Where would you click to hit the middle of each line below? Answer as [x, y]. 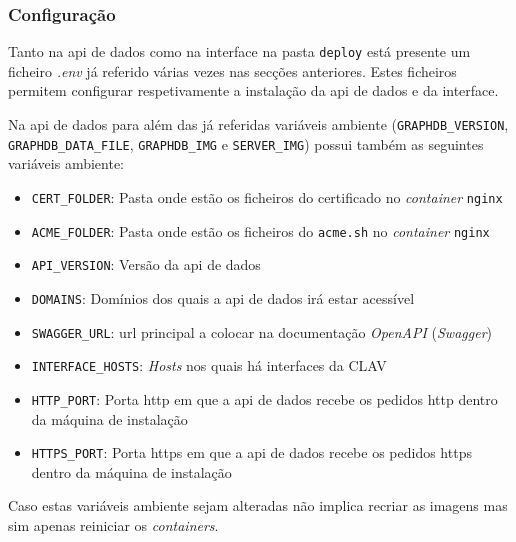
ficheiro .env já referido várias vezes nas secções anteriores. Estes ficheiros [232, 70]
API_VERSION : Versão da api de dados [146, 264]
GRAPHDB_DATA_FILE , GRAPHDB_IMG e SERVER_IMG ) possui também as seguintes [246, 143]
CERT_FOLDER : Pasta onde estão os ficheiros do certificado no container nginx [267, 196]
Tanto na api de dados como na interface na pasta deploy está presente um [239, 51]
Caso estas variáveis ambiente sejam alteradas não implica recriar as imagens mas [258, 505]
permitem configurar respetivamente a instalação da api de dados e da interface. [253, 90]
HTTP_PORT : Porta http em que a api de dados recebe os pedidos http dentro [264, 398]
